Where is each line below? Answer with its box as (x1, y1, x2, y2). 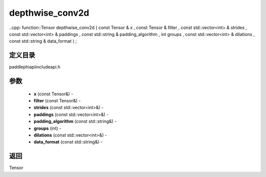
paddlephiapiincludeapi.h (9, 64, 61, 70)
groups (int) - (33, 125, 62, 131)
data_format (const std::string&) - (33, 139, 103, 145)
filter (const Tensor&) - (33, 98, 81, 104)
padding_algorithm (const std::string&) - (33, 118, 117, 124)
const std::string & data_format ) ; (9, 38, 77, 44)
